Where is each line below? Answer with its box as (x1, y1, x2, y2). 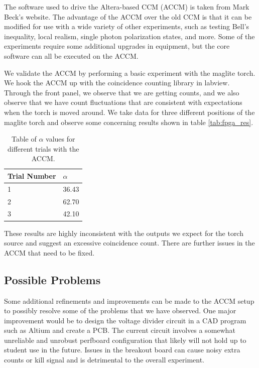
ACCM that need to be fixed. (4, 247, 95, 258)
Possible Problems (4, 272, 101, 287)
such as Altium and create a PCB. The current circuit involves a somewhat (4, 325, 235, 335)
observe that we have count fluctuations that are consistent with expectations (4, 97, 242, 107)
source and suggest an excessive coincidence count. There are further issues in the (4, 237, 255, 248)
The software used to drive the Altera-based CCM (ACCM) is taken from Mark (4, 2, 249, 12)
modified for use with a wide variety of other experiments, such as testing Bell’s (4, 21, 249, 32)
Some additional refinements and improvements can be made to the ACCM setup (4, 295, 254, 306)
